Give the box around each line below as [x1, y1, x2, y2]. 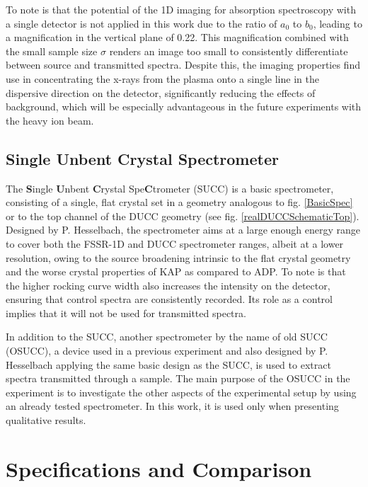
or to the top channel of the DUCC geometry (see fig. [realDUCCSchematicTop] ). [6, 208, 360, 223]
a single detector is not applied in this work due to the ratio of [6, 16, 277, 30]
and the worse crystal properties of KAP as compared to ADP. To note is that [6, 264, 346, 279]
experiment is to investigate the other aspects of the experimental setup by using [6, 384, 357, 399]
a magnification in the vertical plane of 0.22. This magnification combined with [6, 30, 349, 45]
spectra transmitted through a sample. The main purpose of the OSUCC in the [6, 371, 350, 386]
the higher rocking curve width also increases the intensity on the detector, [6, 277, 330, 292]
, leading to [313, 16, 362, 30]
